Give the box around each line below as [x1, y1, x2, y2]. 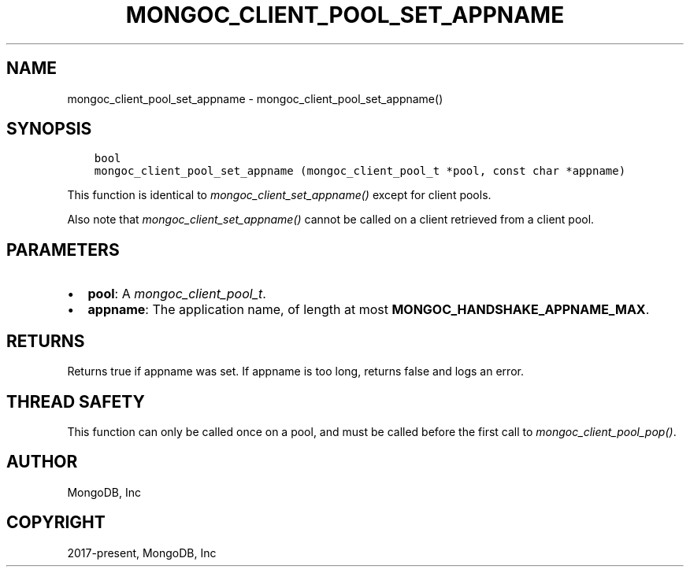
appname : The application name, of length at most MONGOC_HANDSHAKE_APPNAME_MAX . [87, 301, 650, 318]
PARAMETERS [6, 239, 120, 260]
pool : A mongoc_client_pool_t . [87, 286, 266, 302]
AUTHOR [6, 452, 78, 472]
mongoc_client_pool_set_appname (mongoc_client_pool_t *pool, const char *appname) [94, 165, 626, 178]
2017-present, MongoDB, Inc [67, 545, 217, 560]
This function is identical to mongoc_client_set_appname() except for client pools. [67, 188, 492, 202]
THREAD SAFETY [6, 391, 145, 412]
